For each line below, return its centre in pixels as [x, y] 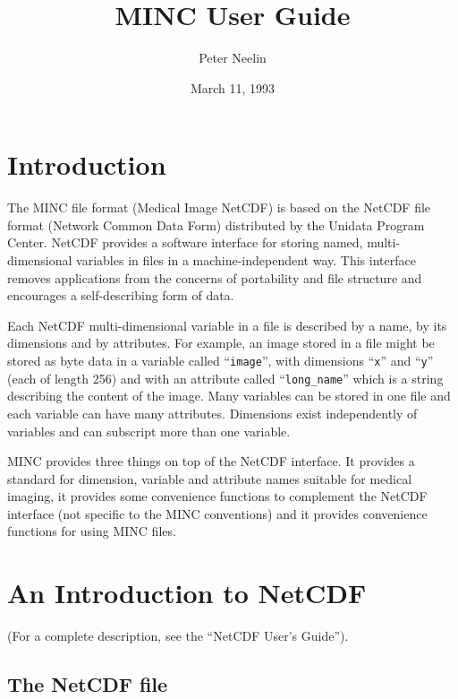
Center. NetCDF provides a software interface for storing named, [185, 242]
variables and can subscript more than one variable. [149, 431]
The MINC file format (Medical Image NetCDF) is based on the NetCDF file [219, 207]
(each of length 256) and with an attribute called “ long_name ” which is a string [225, 378]
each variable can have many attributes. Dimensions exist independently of [212, 413]
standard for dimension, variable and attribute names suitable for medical [210, 478]
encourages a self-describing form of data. [121, 295]
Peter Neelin [233, 58]
